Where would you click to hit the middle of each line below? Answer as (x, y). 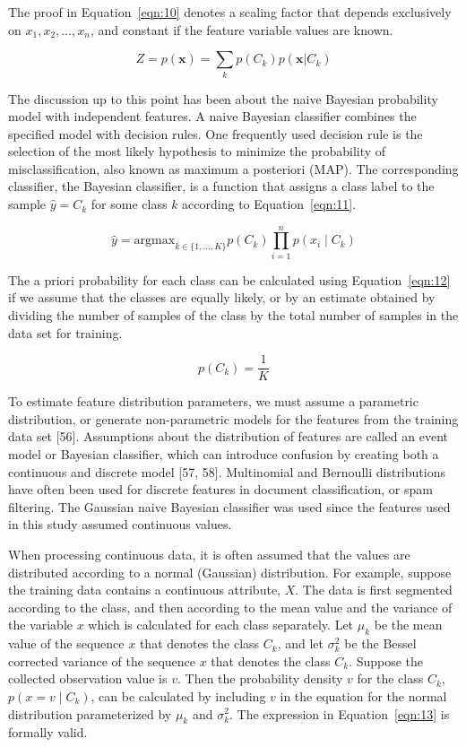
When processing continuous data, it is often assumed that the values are (209, 554)
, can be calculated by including (178, 695)
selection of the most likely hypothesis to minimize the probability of (197, 151)
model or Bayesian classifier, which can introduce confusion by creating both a (224, 454)
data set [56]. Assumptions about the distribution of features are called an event (228, 436)
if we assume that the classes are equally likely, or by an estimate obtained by (222, 297)
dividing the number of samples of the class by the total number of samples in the (233, 314)
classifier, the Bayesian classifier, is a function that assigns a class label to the (221, 186)
